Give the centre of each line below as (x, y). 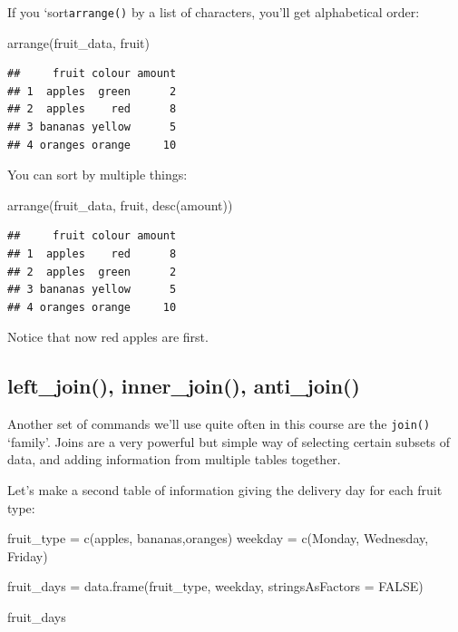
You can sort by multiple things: (97, 175)
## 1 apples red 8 (92, 254)
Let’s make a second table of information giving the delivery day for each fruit (225, 490)
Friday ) (28, 555)
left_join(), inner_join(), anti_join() (184, 386)
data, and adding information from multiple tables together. (174, 459)
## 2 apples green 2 (92, 272)
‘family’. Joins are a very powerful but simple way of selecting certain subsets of (229, 441)
